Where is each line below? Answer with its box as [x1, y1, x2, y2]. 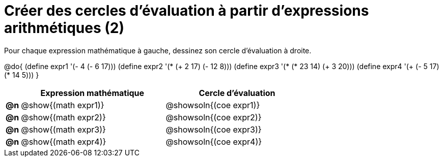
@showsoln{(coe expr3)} [165, 124, 262, 135]
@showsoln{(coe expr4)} [165, 136, 262, 147]
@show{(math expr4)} [21, 136, 106, 147]
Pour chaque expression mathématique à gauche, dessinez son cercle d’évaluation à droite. [4, 46, 312, 55]
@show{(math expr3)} [21, 124, 106, 135]
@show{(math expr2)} [21, 112, 106, 122]
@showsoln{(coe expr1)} [165, 100, 260, 110]
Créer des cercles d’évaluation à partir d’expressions [4, 2, 369, 19]
